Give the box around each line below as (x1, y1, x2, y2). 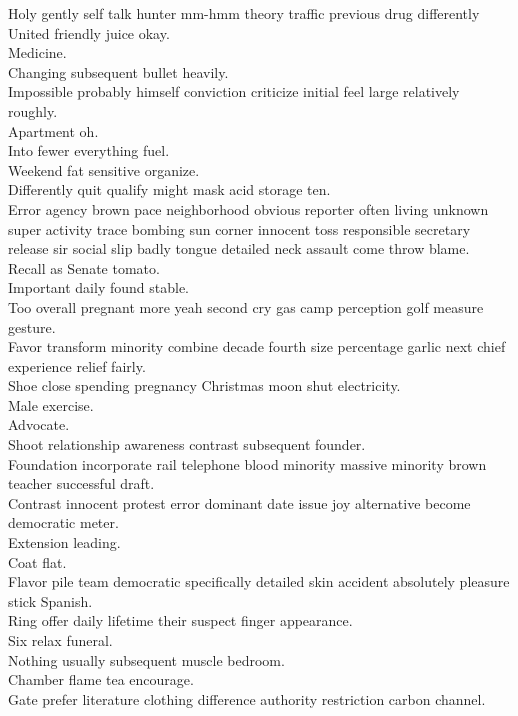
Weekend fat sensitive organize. (8, 159, 200, 180)
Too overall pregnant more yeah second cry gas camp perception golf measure (8, 296, 484, 317)
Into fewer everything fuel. (8, 140, 170, 161)
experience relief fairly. (8, 355, 146, 376)
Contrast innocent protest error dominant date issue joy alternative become (8, 492, 471, 513)
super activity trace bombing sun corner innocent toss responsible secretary (8, 218, 471, 239)
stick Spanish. (8, 590, 93, 611)
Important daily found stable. (8, 277, 189, 298)
